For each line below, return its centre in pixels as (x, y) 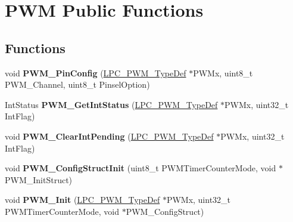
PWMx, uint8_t (223, 73)
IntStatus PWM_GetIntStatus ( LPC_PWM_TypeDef (111, 104)
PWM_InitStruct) (39, 179)
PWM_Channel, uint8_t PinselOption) (77, 84)
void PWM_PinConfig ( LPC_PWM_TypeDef (96, 73)
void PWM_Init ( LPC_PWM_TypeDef (82, 200)
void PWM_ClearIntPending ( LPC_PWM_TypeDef (109, 136)
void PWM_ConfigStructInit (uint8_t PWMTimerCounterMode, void (141, 168)
